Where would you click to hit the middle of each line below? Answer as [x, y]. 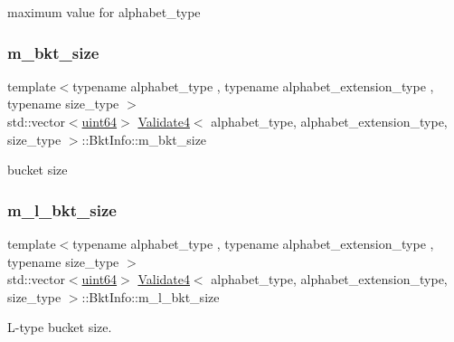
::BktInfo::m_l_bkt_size [151, 296]
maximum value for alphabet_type [104, 12]
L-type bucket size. [60, 327]
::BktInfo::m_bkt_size [144, 139]
